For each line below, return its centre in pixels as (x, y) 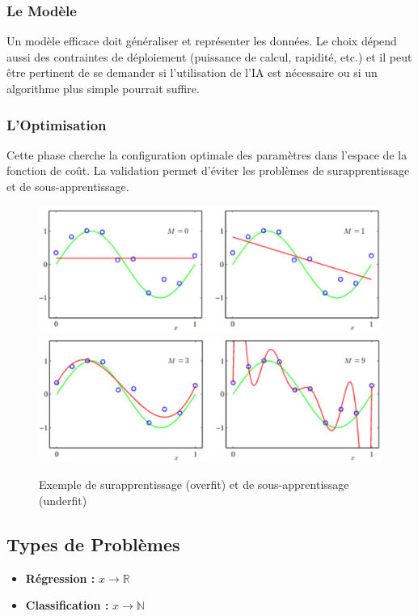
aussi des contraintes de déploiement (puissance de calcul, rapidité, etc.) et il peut (209, 56)
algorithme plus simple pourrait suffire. (103, 88)
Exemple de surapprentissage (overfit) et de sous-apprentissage (194, 484)
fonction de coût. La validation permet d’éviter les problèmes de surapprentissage (208, 170)
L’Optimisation (57, 124)
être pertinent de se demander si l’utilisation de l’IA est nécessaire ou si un (192, 72)
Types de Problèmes (93, 544)
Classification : (67, 605)
